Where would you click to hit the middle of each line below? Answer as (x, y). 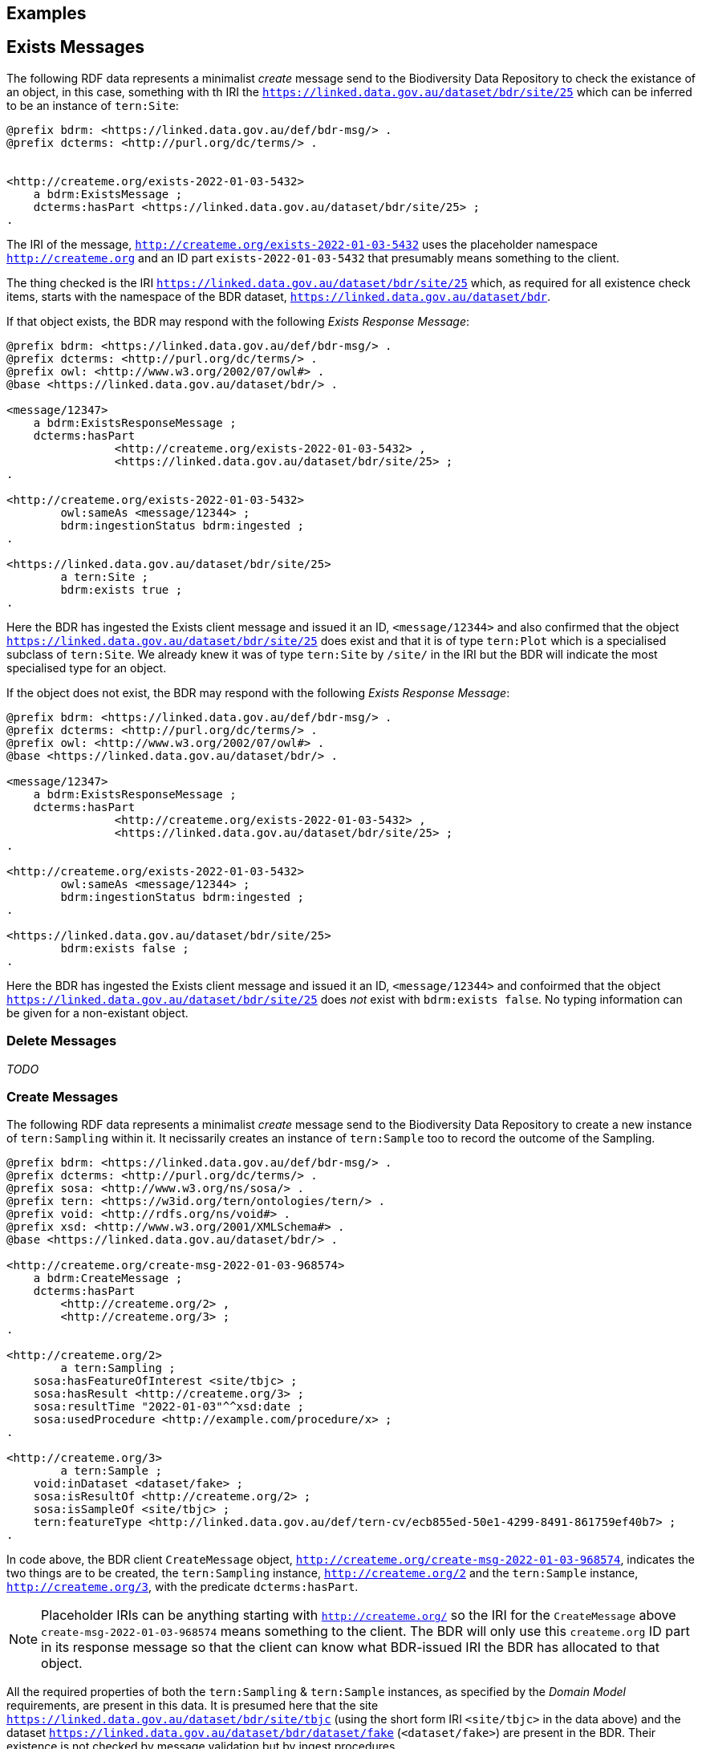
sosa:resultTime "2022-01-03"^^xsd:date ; (168, 1407)
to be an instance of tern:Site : (93, 105)
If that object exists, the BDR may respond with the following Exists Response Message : (238, 321)
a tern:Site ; (105, 576)
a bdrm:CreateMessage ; (108, 1278)
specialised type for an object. (87, 668)
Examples (47, 13)
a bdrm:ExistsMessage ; (108, 194)
